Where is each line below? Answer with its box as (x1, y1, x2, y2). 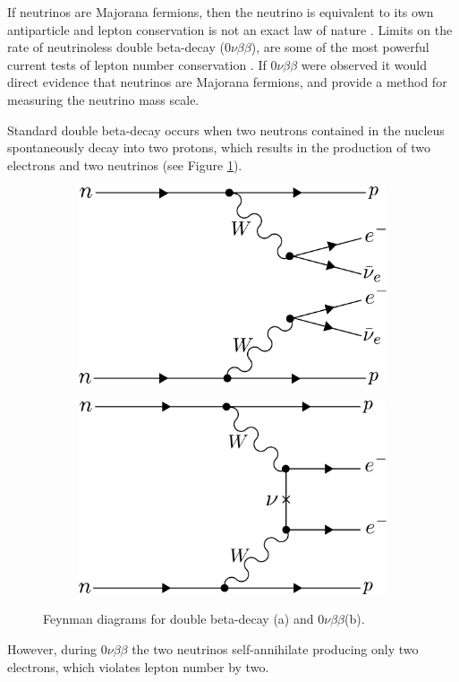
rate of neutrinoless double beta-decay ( (7, 38, 225, 56)
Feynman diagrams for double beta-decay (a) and (43, 609, 314, 628)
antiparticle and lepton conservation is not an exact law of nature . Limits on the (7, 20, 453, 39)
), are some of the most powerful (251, 38, 429, 56)
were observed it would (301, 55, 427, 73)
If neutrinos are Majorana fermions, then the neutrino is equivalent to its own (7, 3, 434, 21)
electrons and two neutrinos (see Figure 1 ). (7, 155, 242, 174)
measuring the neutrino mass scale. (7, 90, 200, 108)
